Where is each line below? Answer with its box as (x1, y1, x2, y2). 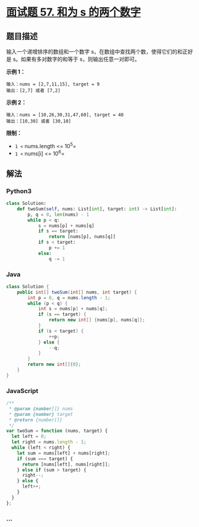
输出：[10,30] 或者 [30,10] (6, 118, 71, 124)
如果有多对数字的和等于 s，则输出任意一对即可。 (20, 56, 140, 63)
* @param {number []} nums (8, 406, 73, 412)
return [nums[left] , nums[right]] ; (21, 461, 111, 467)
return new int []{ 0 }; (27, 361, 82, 367)
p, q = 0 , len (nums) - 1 (27, 212, 89, 217)
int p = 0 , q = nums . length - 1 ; (27, 295, 111, 301)
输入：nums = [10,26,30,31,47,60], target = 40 (6, 112, 124, 118)
